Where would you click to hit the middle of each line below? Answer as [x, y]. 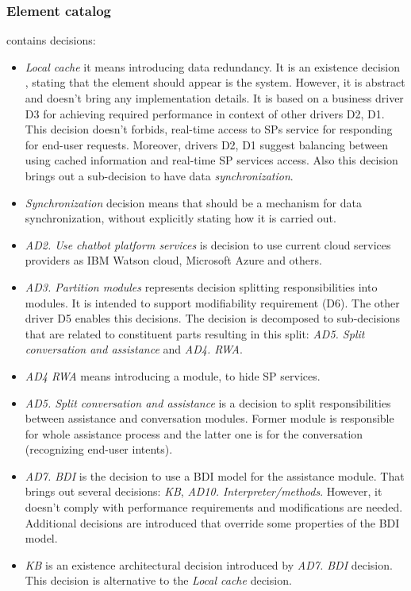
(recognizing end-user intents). [99, 449]
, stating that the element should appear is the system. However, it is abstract [215, 82]
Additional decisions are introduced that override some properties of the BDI [212, 522]
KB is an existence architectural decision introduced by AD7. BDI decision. [209, 564]
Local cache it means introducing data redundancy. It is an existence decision [212, 66]
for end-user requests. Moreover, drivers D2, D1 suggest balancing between [207, 144]
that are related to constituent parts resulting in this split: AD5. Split [195, 333]
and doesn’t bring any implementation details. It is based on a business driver [214, 98]
